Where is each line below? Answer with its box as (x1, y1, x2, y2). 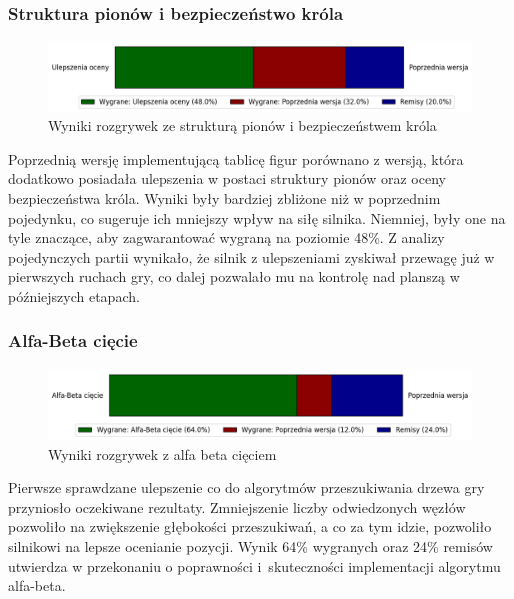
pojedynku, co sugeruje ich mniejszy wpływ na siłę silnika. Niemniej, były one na (8, 207, 506, 228)
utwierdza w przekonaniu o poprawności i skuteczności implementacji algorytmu (8, 555, 501, 576)
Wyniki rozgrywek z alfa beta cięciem (48, 443, 277, 464)
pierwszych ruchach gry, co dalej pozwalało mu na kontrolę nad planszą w (8, 266, 460, 287)
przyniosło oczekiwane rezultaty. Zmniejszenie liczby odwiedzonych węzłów (8, 496, 466, 517)
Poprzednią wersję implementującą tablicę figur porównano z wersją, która (8, 148, 464, 169)
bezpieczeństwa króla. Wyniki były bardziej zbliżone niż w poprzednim (8, 187, 441, 208)
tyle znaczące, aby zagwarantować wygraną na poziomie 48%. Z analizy (8, 227, 445, 248)
